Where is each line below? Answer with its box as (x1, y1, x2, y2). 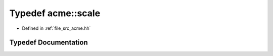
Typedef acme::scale (9, 8, 101, 19)
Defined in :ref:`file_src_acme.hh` (22, 25, 91, 31)
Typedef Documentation (9, 38, 88, 47)
